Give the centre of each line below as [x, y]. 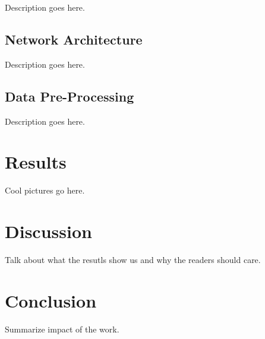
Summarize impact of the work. [62, 329]
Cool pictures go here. [45, 190]
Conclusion [51, 300]
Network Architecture [74, 39]
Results [36, 162]
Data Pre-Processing [70, 96]
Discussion [48, 231]
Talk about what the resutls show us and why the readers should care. [133, 260]
